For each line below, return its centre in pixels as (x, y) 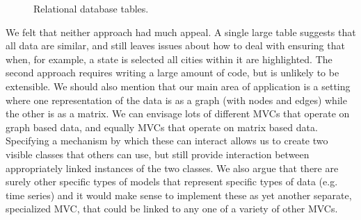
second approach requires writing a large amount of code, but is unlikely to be (173, 73)
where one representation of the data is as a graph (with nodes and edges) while (176, 100)
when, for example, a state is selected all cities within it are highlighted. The (169, 59)
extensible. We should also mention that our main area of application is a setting (178, 86)
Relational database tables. (91, 8)
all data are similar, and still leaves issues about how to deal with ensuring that (175, 45)
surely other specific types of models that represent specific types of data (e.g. (172, 181)
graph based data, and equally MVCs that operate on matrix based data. (162, 127)
